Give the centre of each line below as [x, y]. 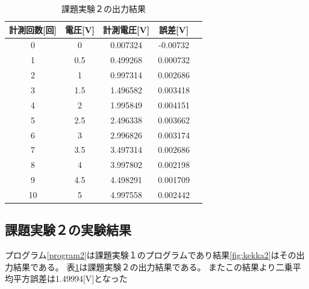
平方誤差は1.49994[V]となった [70, 278]
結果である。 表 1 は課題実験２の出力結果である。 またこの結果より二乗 [153, 266]
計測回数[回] [33, 29]
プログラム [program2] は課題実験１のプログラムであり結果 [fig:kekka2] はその [151, 255]
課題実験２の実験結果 [68, 230]
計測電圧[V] [126, 29]
